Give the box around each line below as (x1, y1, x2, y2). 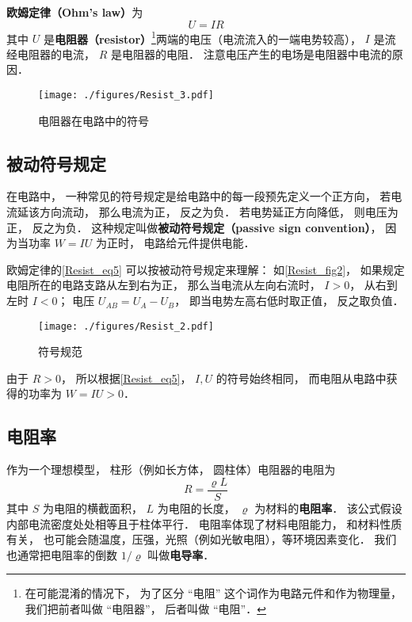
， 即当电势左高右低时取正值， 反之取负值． (174, 292, 404, 309)
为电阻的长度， (157, 499, 235, 516)
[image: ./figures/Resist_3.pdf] (38, 90, 214, 101)
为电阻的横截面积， (42, 499, 143, 516)
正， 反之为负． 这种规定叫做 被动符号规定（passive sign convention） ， (6, 219, 382, 235)
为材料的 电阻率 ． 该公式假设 (254, 499, 402, 516)
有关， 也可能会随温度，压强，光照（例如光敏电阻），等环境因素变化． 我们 (6, 531, 397, 548)
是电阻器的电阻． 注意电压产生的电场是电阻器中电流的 (110, 45, 392, 62)
